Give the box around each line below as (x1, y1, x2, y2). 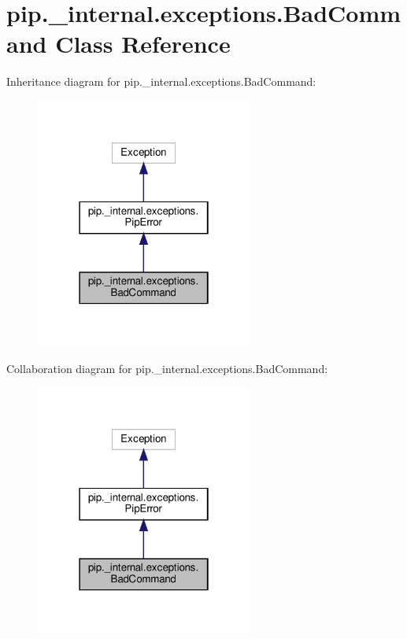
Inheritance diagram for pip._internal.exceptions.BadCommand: (6, 73, 316, 90)
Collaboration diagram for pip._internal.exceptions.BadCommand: (6, 360, 328, 376)
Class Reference (55, 28, 231, 60)
